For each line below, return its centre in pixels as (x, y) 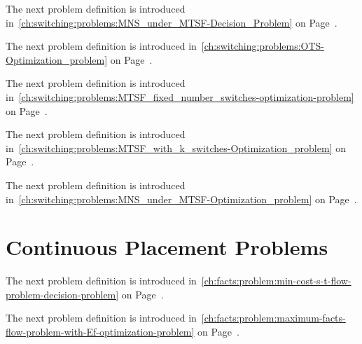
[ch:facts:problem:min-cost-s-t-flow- (276, 281)
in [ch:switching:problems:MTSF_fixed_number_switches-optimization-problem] (180, 96)
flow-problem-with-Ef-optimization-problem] (100, 332)
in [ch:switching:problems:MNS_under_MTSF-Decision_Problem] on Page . (172, 22)
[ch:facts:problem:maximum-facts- (273, 318)
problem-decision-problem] (62, 294)
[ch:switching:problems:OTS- (263, 46)
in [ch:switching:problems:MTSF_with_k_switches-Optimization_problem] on (176, 147)
